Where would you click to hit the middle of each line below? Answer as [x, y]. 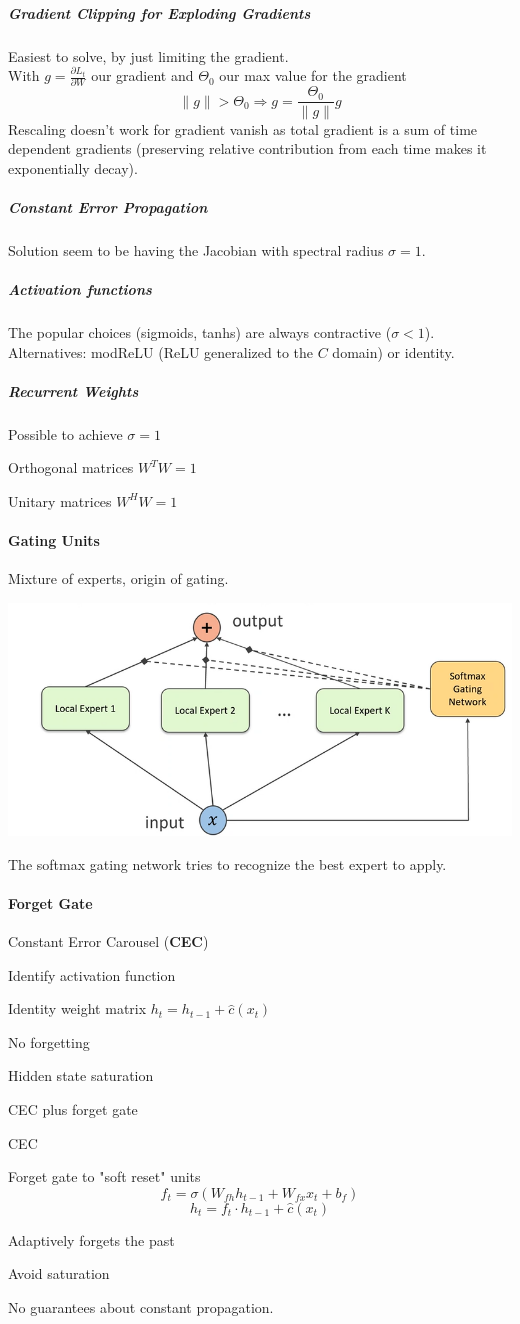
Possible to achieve [65, 433]
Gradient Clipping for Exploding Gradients [159, 12]
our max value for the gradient [313, 75]
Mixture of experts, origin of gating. [118, 578]
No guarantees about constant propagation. [141, 1307]
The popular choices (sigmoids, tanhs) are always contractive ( [200, 332]
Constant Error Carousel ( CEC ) [108, 941]
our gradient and [142, 75]
